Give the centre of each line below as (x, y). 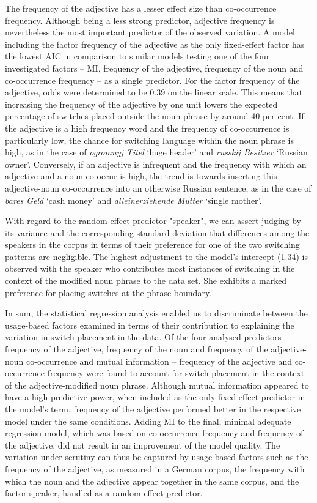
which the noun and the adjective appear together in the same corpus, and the (152, 481)
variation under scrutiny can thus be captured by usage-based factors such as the (157, 457)
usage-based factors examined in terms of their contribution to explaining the (150, 325)
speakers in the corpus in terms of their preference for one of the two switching (152, 244)
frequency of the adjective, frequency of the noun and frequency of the (137, 349)
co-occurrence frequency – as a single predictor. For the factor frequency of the (152, 80)
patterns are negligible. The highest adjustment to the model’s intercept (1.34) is (156, 256)
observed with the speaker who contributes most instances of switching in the (150, 268)
